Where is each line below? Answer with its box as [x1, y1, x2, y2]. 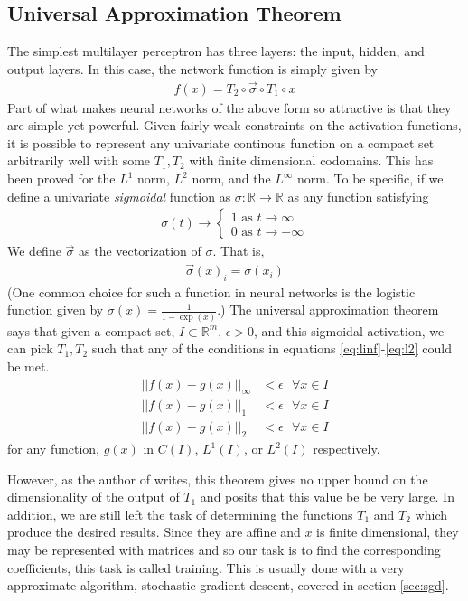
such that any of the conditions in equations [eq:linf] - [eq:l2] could [91, 339, 453, 358]
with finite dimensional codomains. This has [189, 151, 434, 170]
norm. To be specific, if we [297, 169, 444, 188]
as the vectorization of [79, 241, 201, 260]
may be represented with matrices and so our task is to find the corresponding [7, 540, 441, 559]
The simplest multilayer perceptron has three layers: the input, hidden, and [7, 42, 425, 61]
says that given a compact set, [7, 321, 175, 340]
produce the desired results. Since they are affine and [7, 522, 301, 541]
